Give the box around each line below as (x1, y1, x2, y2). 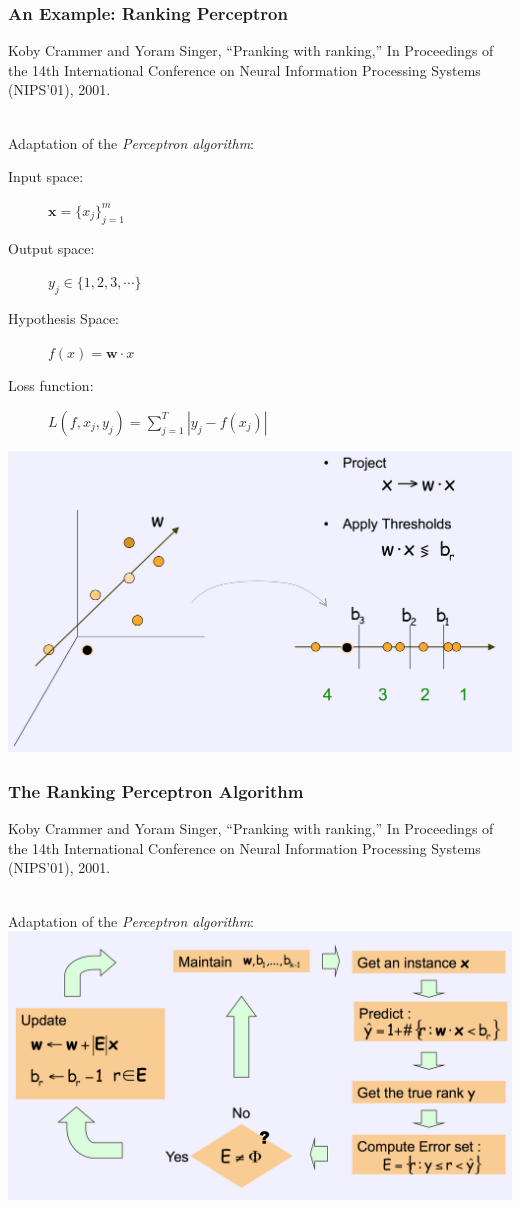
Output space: (8, 237, 95, 258)
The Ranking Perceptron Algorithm (8, 778, 304, 803)
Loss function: (8, 375, 94, 396)
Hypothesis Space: (8, 307, 119, 328)
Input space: (8, 166, 84, 187)
